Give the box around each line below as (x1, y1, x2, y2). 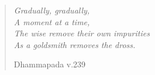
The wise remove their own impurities (13, 27, 150, 39)
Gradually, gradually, (13, 4, 90, 16)
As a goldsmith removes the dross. (13, 38, 136, 50)
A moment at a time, (13, 15, 90, 28)
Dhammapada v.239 (13, 58, 86, 70)
